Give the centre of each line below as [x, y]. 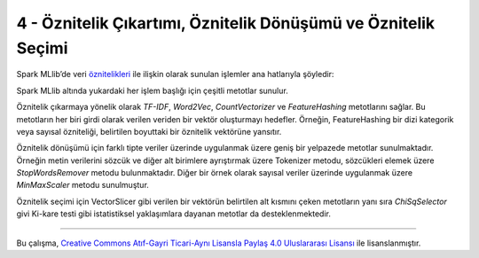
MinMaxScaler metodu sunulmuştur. [83, 185]
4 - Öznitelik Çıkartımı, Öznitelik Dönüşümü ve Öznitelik [226, 23]
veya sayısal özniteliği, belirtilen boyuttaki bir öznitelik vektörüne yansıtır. [149, 131]
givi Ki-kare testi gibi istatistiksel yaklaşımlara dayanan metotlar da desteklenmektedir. [174, 214]
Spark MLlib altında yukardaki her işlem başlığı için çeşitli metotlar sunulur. [152, 90]
